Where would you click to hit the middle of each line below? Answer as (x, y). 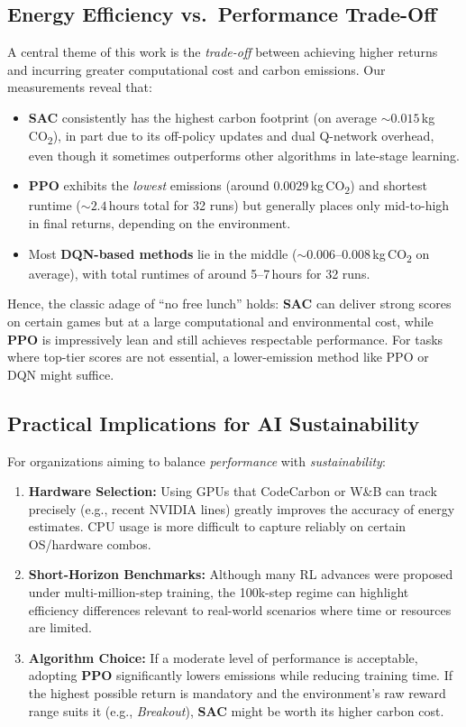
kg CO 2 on (401, 254)
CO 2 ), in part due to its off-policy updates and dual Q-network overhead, (231, 136)
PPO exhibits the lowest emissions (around (149, 185)
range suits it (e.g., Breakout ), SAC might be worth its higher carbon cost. (236, 710)
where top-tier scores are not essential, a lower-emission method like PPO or (218, 357)
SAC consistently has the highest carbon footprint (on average (203, 117)
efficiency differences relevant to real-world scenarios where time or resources (240, 609)
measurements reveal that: (80, 87)
